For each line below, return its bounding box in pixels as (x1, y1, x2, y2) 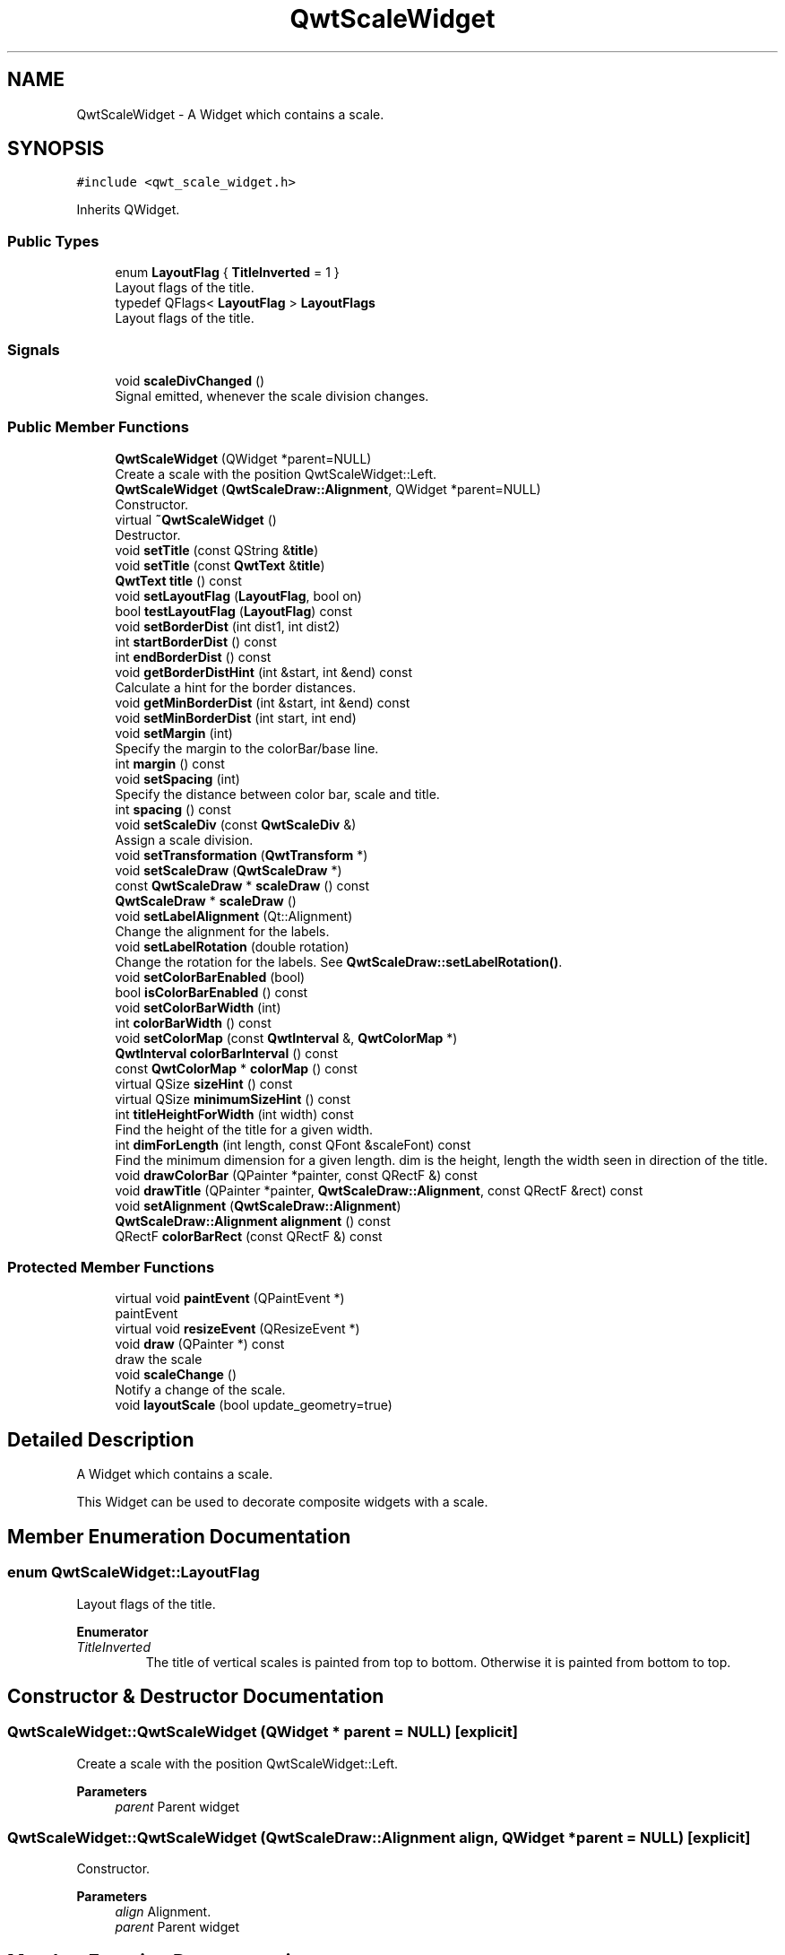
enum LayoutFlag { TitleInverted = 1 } (115, 265, 340, 281)
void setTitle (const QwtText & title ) (115, 557, 325, 573)
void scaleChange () (115, 1367, 237, 1383)
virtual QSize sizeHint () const (115, 1075, 293, 1091)
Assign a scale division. (115, 831, 254, 847)
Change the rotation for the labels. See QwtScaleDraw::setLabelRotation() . (115, 953, 563, 969)
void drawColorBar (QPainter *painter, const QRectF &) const (115, 1167, 478, 1183)
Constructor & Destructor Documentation (7, 1684, 384, 1707)
